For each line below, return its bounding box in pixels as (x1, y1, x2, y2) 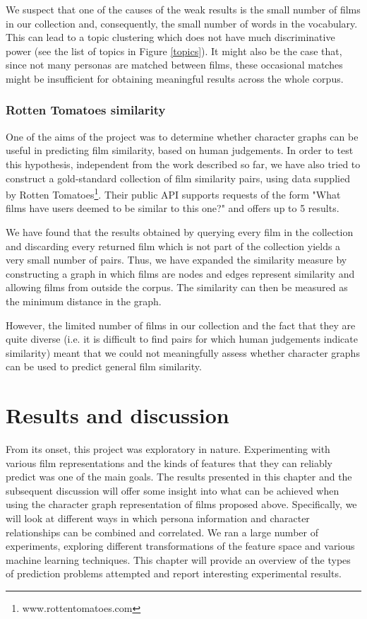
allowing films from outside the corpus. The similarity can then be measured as (6, 280, 348, 295)
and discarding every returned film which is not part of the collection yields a (6, 238, 341, 253)
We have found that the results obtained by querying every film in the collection (6, 225, 354, 239)
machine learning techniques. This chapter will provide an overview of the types (6, 552, 351, 567)
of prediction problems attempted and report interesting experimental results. (6, 566, 342, 581)
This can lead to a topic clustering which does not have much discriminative (6, 30, 335, 45)
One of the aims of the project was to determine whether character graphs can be (6, 129, 359, 143)
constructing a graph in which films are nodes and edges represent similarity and (6, 266, 355, 281)
